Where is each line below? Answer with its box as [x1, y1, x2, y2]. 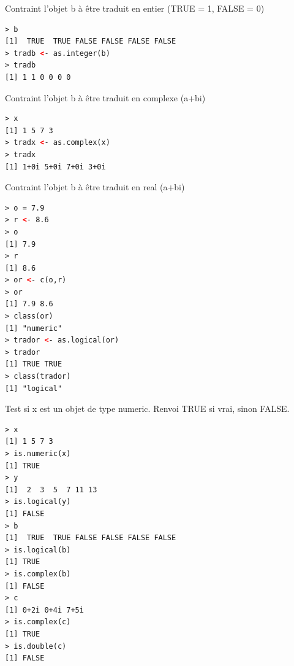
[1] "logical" [5, 384, 62, 393]
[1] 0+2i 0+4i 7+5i [5, 605, 84, 614]
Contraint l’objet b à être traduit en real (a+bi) [5, 180, 185, 193]
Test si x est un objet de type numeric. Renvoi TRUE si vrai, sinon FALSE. [5, 402, 290, 415]
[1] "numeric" [5, 323, 62, 333]
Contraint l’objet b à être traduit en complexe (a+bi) [5, 91, 206, 104]
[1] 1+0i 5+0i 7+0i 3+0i [5, 162, 106, 171]
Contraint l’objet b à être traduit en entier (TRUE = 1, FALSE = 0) [5, 2, 265, 14]
